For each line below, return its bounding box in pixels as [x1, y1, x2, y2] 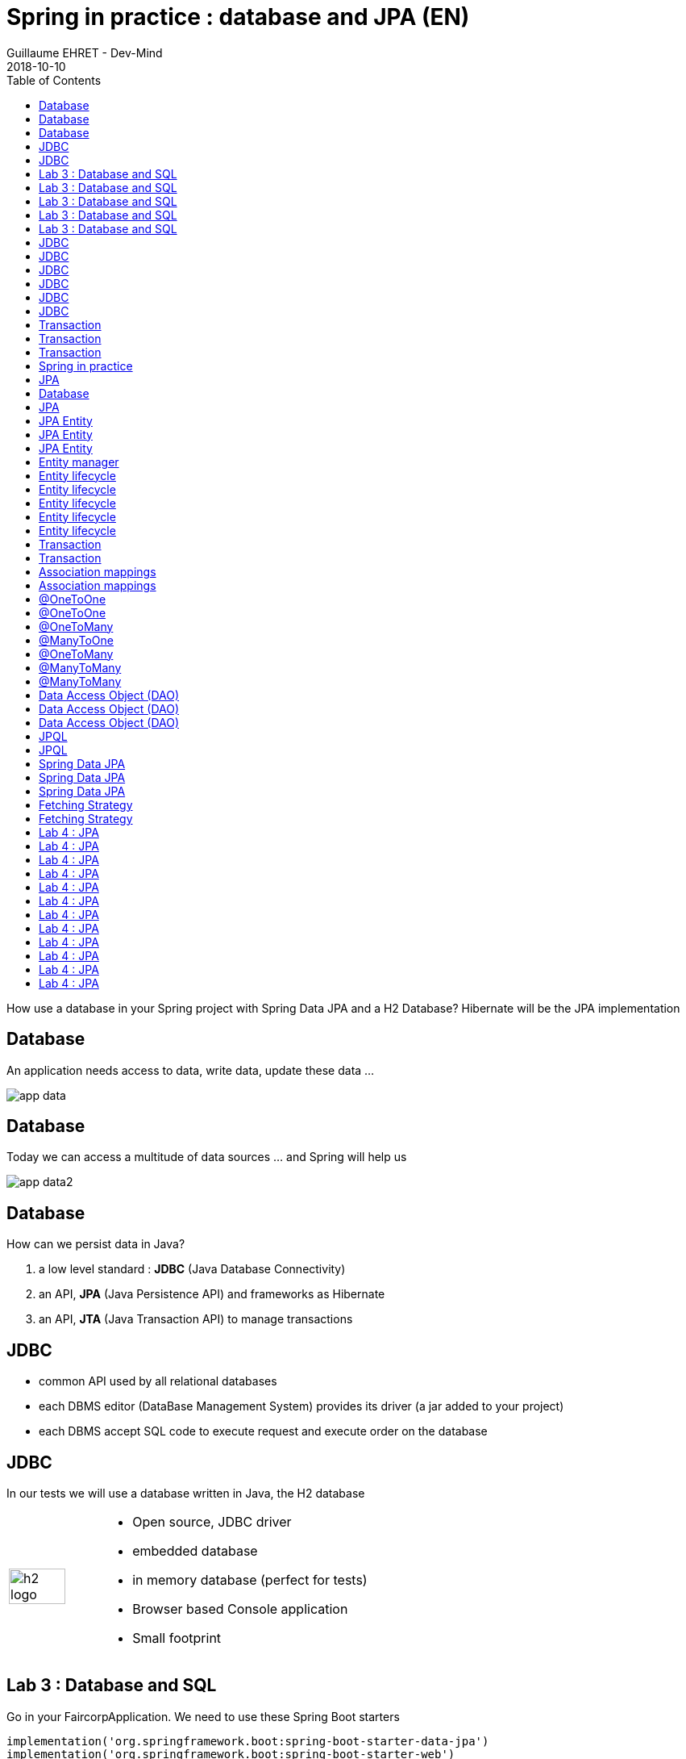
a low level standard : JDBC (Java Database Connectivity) [39, 1262, 346, 1276]
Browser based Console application [132, 1600, 348, 1617]
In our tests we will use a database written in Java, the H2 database [6, 1485, 365, 1500]
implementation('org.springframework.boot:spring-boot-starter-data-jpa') [6, 1734, 489, 1748]
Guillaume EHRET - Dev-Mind [6, 45, 163, 60]
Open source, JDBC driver [132, 1513, 292, 1530]
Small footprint [132, 1629, 222, 1646]
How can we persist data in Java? [6, 1237, 185, 1251]
